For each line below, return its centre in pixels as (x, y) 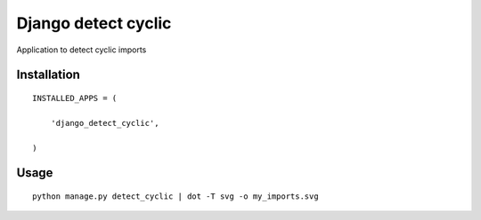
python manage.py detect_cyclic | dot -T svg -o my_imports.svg (176, 196)
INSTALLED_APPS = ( (75, 98)
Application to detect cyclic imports (82, 50)
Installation (48, 75)
